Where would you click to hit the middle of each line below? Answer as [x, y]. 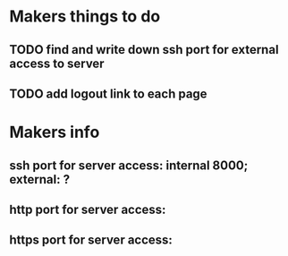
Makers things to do [85, 17]
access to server [57, 63]
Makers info [55, 132]
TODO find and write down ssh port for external [144, 50]
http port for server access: [88, 209]
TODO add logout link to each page [108, 94]
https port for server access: [91, 240]
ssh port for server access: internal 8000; [129, 165]
